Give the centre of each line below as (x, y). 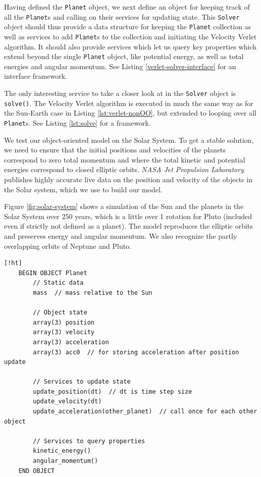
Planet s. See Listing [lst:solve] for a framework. (77, 122)
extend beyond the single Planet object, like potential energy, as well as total (124, 56)
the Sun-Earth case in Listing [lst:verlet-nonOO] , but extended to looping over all (130, 113)
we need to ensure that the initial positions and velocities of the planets (115, 150)
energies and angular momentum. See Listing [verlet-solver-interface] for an (120, 66)
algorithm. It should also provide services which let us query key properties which (130, 46)
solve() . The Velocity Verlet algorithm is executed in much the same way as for (129, 103)
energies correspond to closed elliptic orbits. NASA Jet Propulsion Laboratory (124, 169)
